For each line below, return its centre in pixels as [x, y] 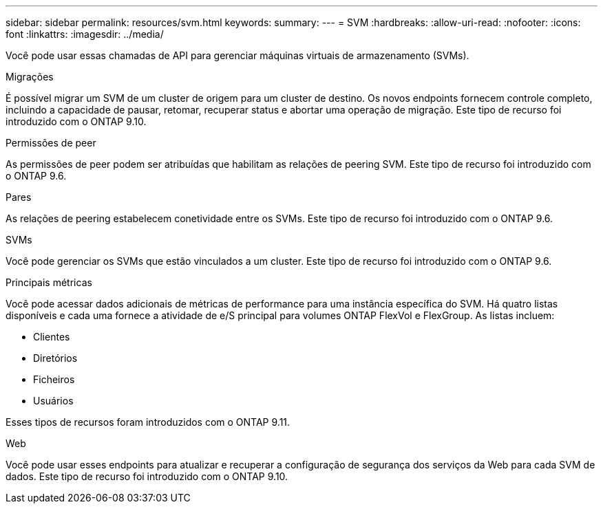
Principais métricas [49, 282]
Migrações [30, 77]
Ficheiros [54, 379]
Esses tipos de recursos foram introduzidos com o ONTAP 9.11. [148, 422]
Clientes [52, 337]
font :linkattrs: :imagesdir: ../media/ [85, 34]
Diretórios [55, 358]
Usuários [53, 401]
